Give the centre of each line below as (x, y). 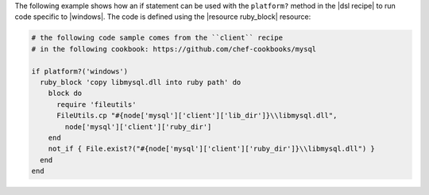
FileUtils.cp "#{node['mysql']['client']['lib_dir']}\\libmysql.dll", (197, 116)
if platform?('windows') (80, 71)
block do (65, 94)
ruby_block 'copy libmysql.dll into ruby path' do (141, 82)
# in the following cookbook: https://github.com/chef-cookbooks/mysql (174, 49)
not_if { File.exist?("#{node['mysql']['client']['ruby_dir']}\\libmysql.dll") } (211, 149)
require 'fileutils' (97, 104)
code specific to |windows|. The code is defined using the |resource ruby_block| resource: (163, 17)
